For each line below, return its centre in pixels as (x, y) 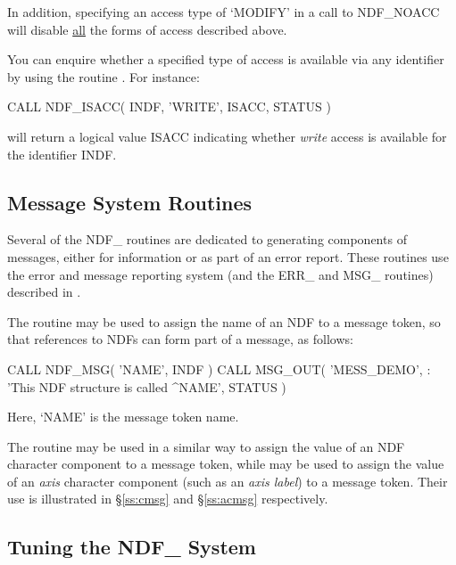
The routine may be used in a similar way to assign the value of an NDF (206, 446)
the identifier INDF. (62, 154)
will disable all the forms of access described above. (147, 29)
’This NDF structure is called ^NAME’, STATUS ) (147, 386)
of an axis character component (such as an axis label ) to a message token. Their (228, 481)
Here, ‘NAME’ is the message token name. (123, 417)
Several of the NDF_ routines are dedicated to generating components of (207, 239)
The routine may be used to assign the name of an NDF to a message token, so (224, 321)
